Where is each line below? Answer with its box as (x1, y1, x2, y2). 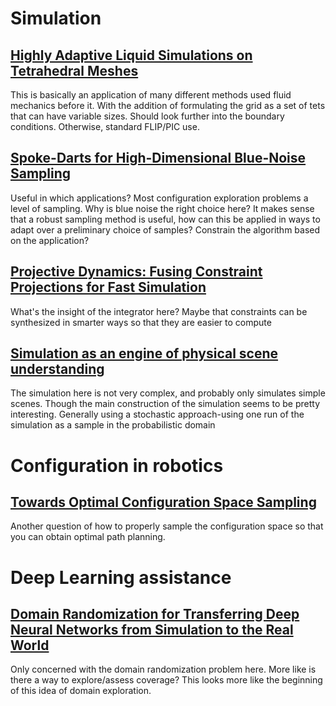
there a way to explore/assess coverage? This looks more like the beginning (10, 674, 323, 686)
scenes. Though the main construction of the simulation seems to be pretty (10, 398, 321, 410)
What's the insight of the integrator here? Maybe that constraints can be (10, 305, 308, 317)
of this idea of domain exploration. (10, 685, 152, 697)
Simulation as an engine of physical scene (10, 345, 279, 362)
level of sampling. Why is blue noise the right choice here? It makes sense (10, 202, 315, 214)
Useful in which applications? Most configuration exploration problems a (10, 192, 309, 204)
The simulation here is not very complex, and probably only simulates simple (10, 387, 326, 399)
